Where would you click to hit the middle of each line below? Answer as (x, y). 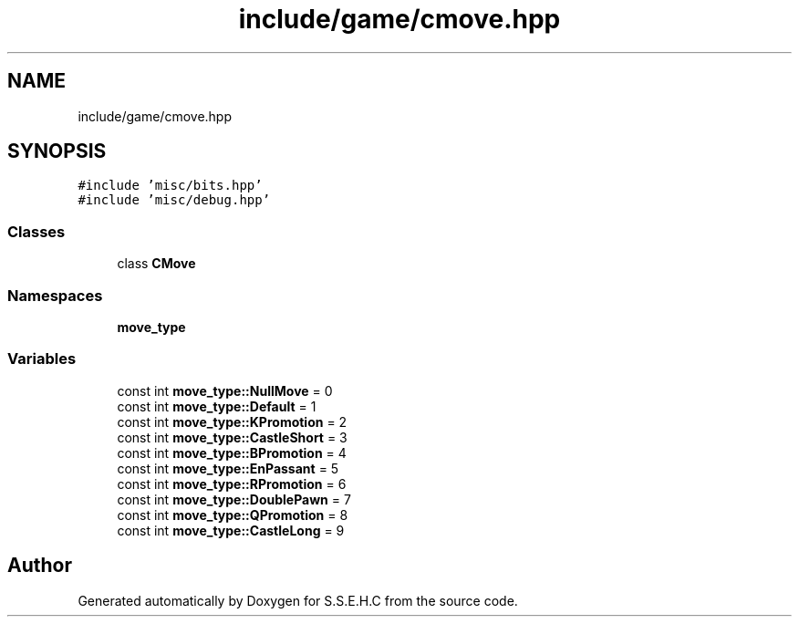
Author (40, 566)
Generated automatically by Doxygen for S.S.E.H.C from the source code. (298, 600)
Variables (42, 359)
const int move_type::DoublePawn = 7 (234, 499)
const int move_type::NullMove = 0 (225, 390)
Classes (36, 231)
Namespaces (55, 295)
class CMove (156, 264)
